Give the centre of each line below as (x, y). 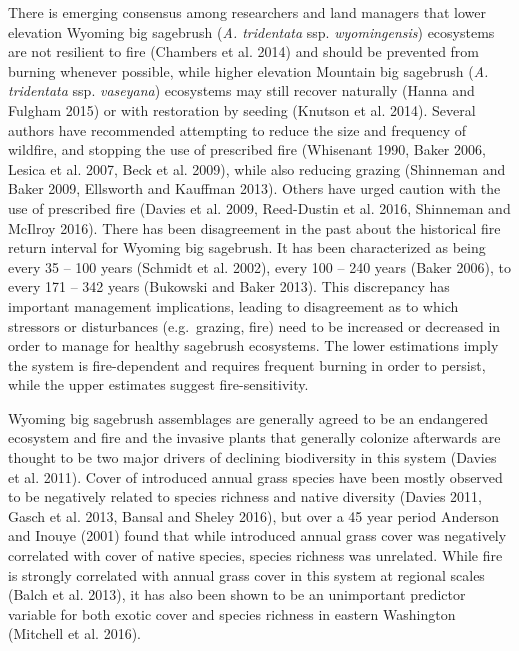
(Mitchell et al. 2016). (74, 633)
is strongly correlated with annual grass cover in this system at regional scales (246, 574)
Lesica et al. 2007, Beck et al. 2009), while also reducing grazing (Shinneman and (257, 168)
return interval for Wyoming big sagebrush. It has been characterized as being (247, 247)
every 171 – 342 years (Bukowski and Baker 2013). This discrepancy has (229, 286)
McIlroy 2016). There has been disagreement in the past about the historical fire (254, 227)
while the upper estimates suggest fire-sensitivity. (158, 384)
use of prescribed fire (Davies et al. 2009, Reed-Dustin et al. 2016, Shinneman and (259, 207)
